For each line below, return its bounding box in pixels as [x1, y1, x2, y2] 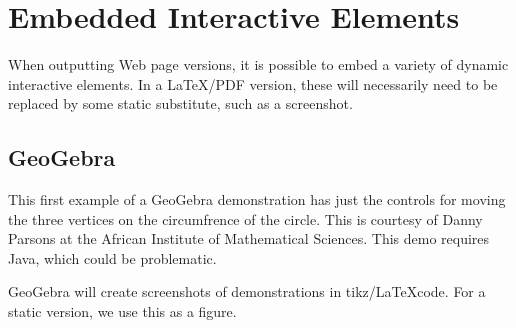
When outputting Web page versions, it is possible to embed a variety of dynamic [8, 54, 509, 75]
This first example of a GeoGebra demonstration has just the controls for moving [8, 189, 506, 210]
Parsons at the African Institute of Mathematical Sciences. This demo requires [8, 228, 490, 249]
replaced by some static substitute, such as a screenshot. [8, 93, 353, 114]
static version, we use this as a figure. [8, 301, 237, 322]
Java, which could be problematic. [8, 247, 217, 268]
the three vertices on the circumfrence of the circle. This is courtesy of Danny [8, 208, 483, 229]
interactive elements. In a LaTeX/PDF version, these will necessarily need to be [8, 73, 498, 94]
